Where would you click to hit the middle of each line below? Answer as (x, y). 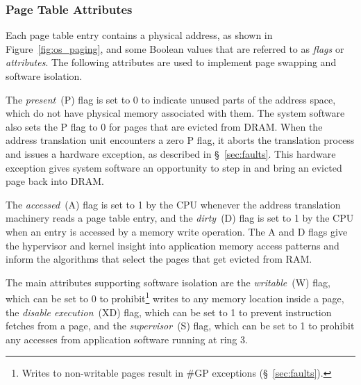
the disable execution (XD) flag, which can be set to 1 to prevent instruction (169, 312)
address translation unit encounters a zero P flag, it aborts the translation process (180, 140)
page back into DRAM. (55, 181)
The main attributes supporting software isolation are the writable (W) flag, (168, 282)
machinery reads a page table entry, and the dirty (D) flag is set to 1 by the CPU (180, 218)
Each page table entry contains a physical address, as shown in (139, 35)
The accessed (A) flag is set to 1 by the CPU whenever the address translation (173, 204)
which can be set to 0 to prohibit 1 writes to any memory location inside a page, (175, 297)
